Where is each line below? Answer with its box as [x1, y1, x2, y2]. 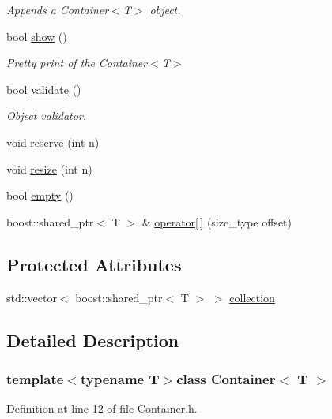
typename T [80, 368, 160, 388]
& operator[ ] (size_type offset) [141, 213, 292, 230]
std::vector [6, 289, 57, 305]
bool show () [6, 28, 67, 44]
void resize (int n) [6, 160, 92, 177]
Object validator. [6, 107, 87, 124]
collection [229, 289, 275, 305]
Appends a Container [6, 2, 109, 17]
